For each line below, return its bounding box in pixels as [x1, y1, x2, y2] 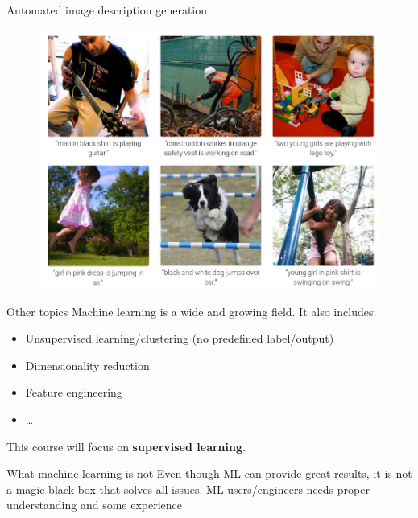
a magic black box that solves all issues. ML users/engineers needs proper [6, 480, 370, 497]
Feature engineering [25, 384, 122, 401]
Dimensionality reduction [25, 356, 150, 373]
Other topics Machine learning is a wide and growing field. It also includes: [6, 302, 377, 319]
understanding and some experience [6, 496, 183, 513]
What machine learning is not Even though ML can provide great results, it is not [6, 465, 412, 482]
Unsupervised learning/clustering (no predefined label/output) [25, 330, 334, 347]
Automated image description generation [6, 2, 208, 18]
